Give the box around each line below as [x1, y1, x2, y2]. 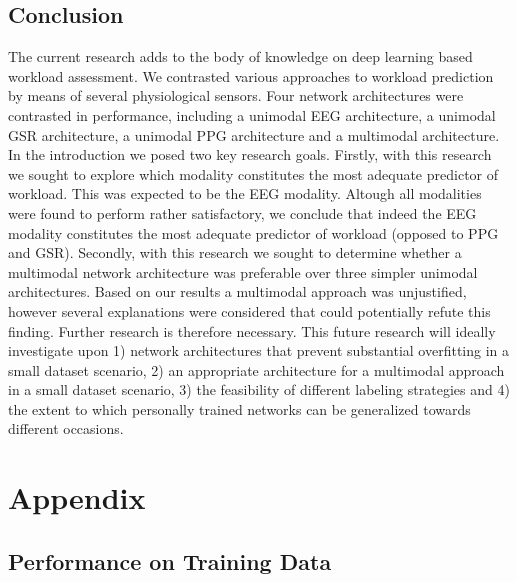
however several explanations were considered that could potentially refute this [8, 300, 491, 321]
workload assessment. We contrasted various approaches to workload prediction [8, 65, 494, 86]
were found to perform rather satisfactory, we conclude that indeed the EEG [8, 202, 477, 223]
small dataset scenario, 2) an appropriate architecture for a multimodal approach [8, 359, 505, 380]
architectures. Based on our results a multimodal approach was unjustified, [8, 281, 467, 302]
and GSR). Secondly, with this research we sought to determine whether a [8, 242, 462, 263]
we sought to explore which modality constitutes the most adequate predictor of [8, 163, 499, 184]
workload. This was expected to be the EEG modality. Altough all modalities [8, 183, 482, 204]
